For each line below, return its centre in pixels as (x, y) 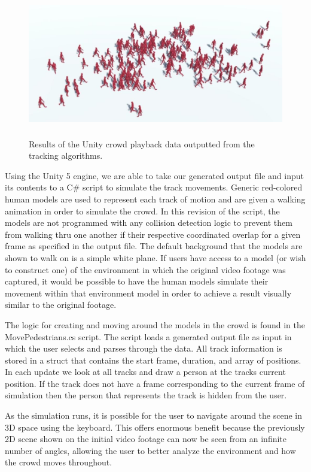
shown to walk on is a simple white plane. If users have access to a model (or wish (155, 257)
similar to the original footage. (61, 305)
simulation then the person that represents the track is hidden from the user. (146, 395)
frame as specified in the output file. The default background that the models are (154, 246)
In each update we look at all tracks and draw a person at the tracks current (145, 372)
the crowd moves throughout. (59, 462)
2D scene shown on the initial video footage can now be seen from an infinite (146, 439)
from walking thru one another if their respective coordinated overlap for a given (153, 234)
